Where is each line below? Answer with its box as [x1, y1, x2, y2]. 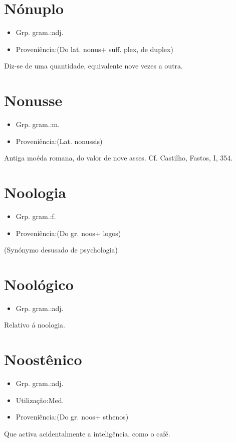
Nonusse [4, 90, 63, 110]
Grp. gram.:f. [16, 210, 56, 221]
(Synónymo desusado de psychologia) [4, 244, 118, 255]
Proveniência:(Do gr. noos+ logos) [16, 227, 121, 238]
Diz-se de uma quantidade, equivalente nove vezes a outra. [4, 60, 183, 71]
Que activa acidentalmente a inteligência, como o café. [4, 428, 170, 438]
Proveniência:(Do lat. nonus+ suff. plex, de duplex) [16, 43, 173, 54]
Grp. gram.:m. [16, 119, 60, 129]
